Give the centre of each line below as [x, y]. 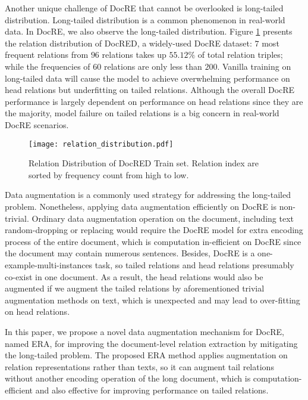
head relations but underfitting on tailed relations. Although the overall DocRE [150, 90]
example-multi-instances [49, 264]
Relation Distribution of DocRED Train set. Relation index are [144, 163]
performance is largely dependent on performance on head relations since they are [154, 101]
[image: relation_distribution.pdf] [101, 144]
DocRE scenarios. [37, 124]
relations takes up [134, 55]
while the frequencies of [48, 66]
